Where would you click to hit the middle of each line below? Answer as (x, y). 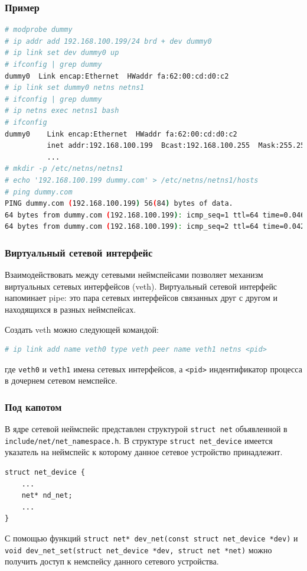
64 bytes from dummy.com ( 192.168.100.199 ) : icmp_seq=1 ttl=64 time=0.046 (155, 215)
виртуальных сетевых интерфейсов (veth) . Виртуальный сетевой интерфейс (141, 286)
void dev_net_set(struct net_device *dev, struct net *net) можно (138, 549)
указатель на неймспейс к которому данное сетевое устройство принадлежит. (144, 452)
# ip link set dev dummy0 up (62, 53)
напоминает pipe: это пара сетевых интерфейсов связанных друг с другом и (141, 298)
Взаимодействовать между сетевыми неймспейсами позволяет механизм (134, 275)
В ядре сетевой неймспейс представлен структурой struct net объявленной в (146, 429)
